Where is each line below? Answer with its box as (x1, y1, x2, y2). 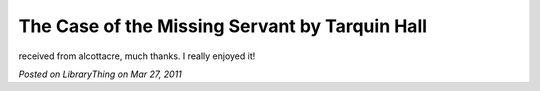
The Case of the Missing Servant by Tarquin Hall (18, 15, 428, 37)
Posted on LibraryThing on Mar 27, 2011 (18, 68, 182, 80)
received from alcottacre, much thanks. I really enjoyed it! (18, 50, 256, 62)
